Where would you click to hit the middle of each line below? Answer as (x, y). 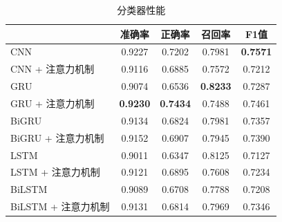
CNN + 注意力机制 (53, 69)
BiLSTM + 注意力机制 (60, 206)
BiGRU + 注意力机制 (57, 137)
